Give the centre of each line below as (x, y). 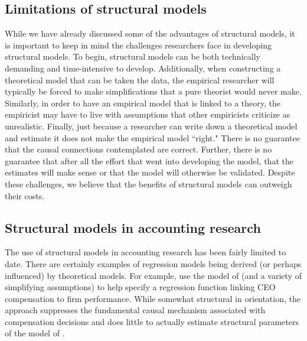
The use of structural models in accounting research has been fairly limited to (146, 252)
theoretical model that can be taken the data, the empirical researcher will (140, 79)
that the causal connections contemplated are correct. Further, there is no (138, 149)
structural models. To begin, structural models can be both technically (133, 56)
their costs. (25, 195)
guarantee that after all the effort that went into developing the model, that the (149, 160)
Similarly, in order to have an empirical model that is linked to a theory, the (143, 103)
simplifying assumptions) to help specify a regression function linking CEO (140, 287)
